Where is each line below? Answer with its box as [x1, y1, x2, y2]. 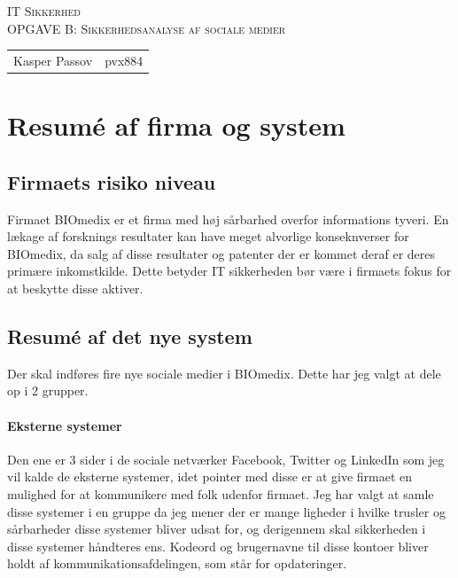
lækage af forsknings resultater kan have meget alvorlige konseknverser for [7, 227, 409, 246]
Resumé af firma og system [7, 107, 345, 144]
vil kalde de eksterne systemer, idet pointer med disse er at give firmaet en [7, 467, 413, 486]
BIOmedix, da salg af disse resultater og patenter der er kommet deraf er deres [7, 244, 436, 262]
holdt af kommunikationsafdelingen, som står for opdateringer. [7, 554, 347, 573]
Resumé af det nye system [7, 322, 252, 349]
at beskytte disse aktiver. [7, 278, 144, 297]
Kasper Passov [13, 51, 93, 69]
